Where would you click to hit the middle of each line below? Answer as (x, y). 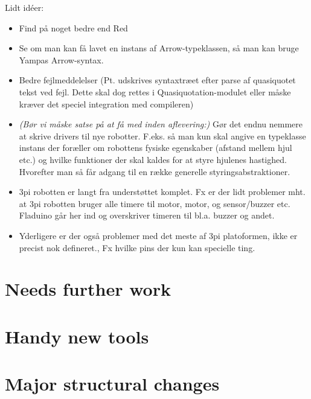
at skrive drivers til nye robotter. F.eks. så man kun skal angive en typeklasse (162, 136)
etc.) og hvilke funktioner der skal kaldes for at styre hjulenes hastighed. (153, 159)
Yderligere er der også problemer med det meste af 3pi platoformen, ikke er (158, 235)
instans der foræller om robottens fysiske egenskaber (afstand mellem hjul (155, 148)
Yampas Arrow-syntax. (61, 59)
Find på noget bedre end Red (73, 27)
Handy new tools (77, 336)
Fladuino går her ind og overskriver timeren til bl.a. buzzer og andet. (147, 215)
